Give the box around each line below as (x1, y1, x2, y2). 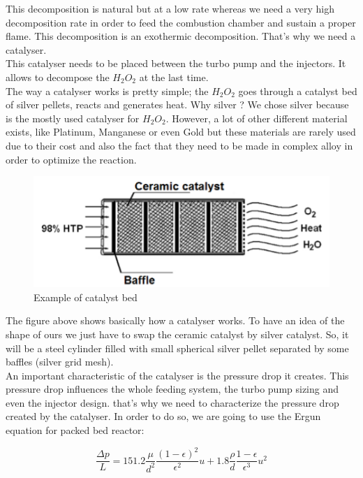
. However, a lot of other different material (165, 110, 348, 125)
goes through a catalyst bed (238, 83, 357, 98)
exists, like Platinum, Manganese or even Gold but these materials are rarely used (6, 124, 356, 139)
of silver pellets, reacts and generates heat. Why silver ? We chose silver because (6, 97, 349, 112)
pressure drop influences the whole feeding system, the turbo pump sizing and (6, 382, 339, 396)
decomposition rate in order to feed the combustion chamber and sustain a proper (6, 15, 356, 29)
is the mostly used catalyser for (6, 110, 140, 125)
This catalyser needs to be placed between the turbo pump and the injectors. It (6, 56, 346, 71)
